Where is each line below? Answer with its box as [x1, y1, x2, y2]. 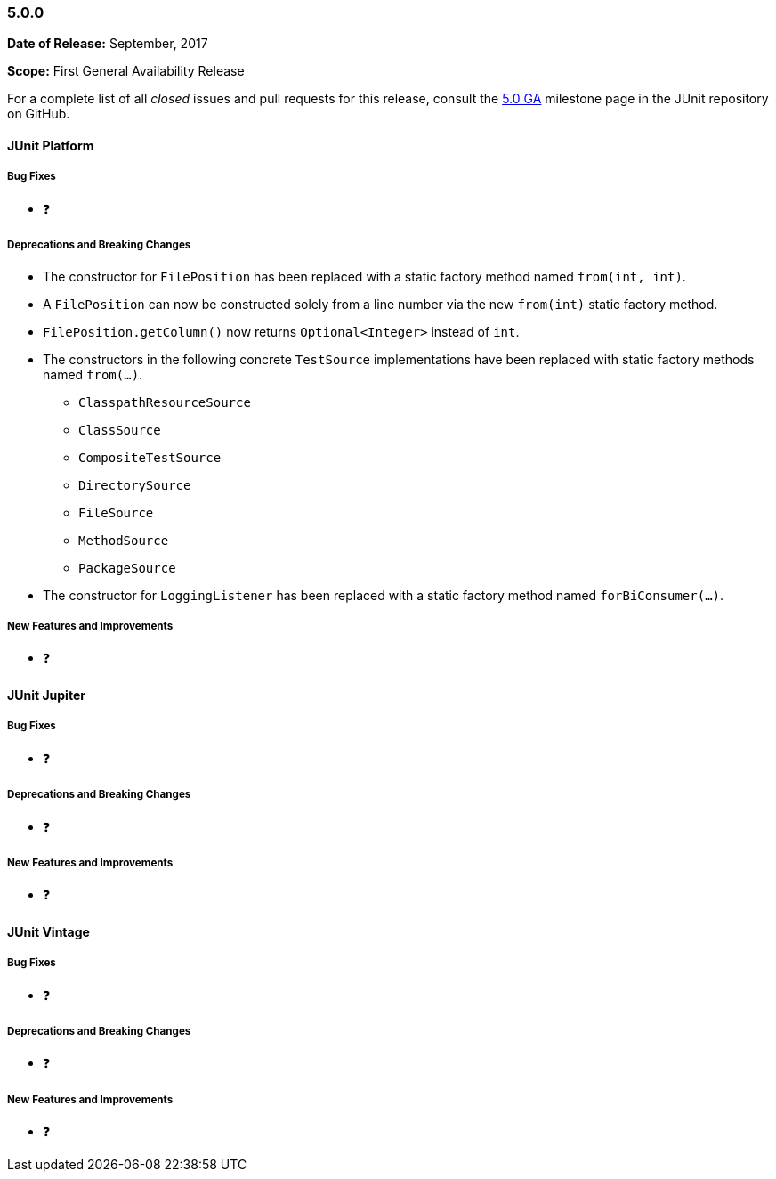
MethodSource [78, 533, 169, 548]
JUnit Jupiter [7, 687, 85, 703]
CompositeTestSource [78, 450, 222, 465]
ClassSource [78, 422, 161, 437]
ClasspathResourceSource [78, 394, 251, 410]
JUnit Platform [7, 137, 94, 153]
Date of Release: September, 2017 [7, 36, 208, 52]
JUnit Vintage [7, 923, 90, 939]
